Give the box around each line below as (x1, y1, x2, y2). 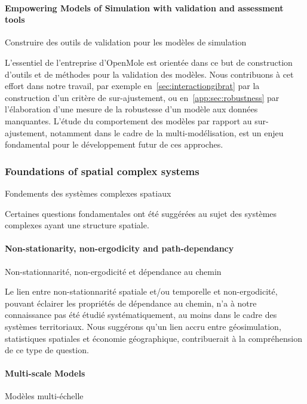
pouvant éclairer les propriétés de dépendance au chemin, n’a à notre (5, 296, 257, 309)
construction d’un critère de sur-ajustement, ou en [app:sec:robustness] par (5, 91, 280, 103)
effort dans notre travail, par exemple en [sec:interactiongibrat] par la (5, 79, 260, 92)
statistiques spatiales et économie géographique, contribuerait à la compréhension (5, 332, 302, 344)
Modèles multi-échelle (5, 390, 84, 402)
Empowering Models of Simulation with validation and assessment (5, 1, 284, 14)
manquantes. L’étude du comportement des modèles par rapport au (5, 114, 252, 127)
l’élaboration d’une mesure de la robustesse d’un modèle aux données (5, 103, 258, 115)
